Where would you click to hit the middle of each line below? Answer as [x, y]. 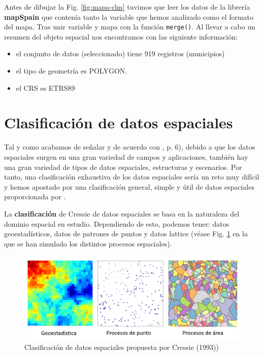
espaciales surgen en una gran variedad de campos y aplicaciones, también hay [126, 156]
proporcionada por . [35, 197]
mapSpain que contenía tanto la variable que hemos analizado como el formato [129, 16]
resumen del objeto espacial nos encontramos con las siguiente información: [121, 36]
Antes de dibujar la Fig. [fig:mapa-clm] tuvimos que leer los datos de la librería [127, 7]
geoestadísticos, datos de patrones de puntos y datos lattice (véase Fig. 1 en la [126, 234]
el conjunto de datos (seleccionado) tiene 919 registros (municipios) [120, 54]
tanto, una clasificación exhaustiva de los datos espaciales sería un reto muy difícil [132, 177]
